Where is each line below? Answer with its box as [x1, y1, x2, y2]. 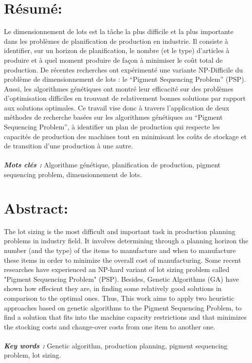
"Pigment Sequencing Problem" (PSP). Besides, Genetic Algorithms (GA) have [4, 273, 239, 284]
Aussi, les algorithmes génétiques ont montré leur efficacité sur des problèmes [4, 83, 234, 93]
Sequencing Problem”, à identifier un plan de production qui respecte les [4, 122, 220, 132]
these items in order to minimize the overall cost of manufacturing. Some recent [4, 254, 241, 265]
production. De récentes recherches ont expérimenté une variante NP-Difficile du [4, 64, 243, 74]
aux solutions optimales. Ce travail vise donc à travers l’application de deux [4, 102, 230, 112]
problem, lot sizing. [4, 350, 61, 360]
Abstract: [4, 198, 68, 218]
